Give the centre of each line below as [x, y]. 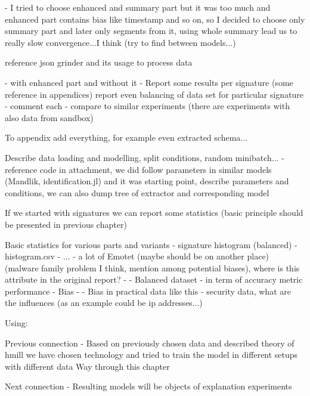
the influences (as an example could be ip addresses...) [104, 303]
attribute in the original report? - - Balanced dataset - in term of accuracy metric [154, 279]
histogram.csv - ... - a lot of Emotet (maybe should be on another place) [137, 256]
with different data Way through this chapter [87, 366]
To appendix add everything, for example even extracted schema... [126, 137]
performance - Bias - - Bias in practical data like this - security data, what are [148, 291]
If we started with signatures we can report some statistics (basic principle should [154, 213]
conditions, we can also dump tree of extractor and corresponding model [137, 192]
